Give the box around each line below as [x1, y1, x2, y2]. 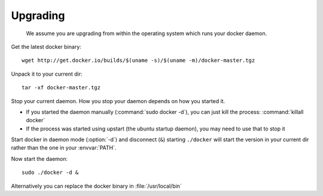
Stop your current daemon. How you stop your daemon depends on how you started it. [11, 97, 226, 104]
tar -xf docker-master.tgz [22, 84, 101, 91]
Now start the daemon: [11, 155, 68, 162]
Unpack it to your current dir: [11, 70, 83, 77]
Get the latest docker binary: [11, 43, 82, 50]
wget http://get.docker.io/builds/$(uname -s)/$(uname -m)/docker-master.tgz [22, 57, 255, 64]
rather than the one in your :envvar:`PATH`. [11, 144, 117, 151]
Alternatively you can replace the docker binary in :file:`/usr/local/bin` [11, 182, 182, 189]
